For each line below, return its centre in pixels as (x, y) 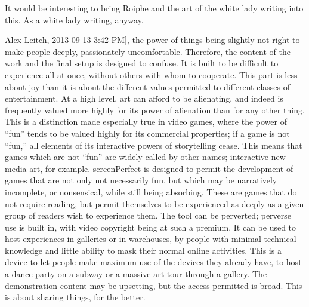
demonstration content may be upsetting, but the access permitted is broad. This (154, 285)
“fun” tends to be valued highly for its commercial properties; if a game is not (147, 133)
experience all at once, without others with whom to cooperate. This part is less (151, 74)
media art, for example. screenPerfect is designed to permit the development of (149, 168)
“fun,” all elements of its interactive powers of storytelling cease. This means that (154, 145)
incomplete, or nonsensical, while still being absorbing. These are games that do (151, 191)
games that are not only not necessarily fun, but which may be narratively (141, 180)
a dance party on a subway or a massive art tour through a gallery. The (136, 274)
